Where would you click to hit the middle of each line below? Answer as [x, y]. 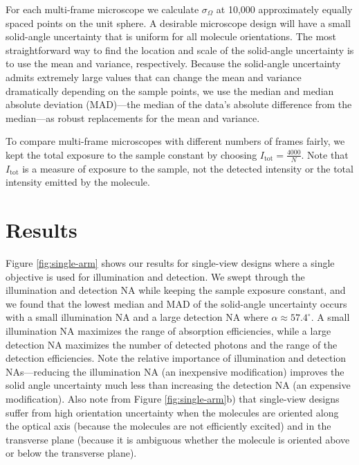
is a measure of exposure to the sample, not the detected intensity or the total [188, 168]
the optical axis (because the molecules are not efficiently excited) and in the [168, 426]
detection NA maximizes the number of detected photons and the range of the [172, 344]
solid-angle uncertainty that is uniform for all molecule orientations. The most [171, 36]
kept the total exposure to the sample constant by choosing [131, 154]
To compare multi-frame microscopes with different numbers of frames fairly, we [175, 141]
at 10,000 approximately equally [284, 9]
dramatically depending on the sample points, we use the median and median [170, 90]
